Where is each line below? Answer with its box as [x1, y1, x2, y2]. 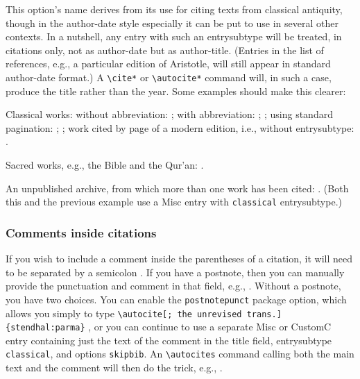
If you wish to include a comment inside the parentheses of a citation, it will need [6, 251, 353, 266]
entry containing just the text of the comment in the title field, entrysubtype [6, 332, 332, 347]
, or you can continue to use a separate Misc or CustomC [88, 319, 332, 334]
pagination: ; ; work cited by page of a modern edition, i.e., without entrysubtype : [6, 120, 354, 135]
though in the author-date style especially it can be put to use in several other [6, 15, 338, 30]
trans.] [246, 309, 282, 319]
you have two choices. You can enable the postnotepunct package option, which [6, 292, 347, 306]
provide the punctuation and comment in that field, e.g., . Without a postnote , [6, 278, 341, 293]
